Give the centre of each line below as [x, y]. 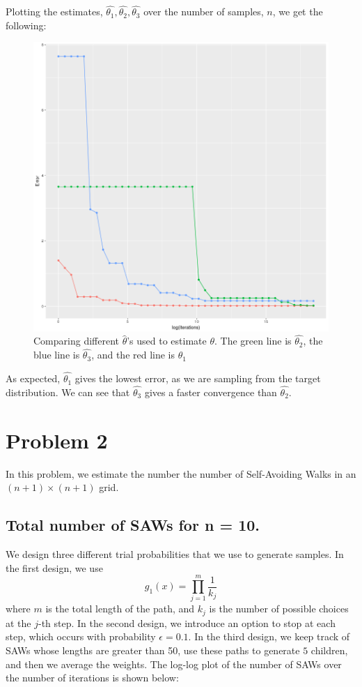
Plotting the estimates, [54, 12]
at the [18, 622]
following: [26, 25]
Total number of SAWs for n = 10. [133, 525]
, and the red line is [133, 355]
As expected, [33, 378]
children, [329, 650]
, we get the [298, 12]
